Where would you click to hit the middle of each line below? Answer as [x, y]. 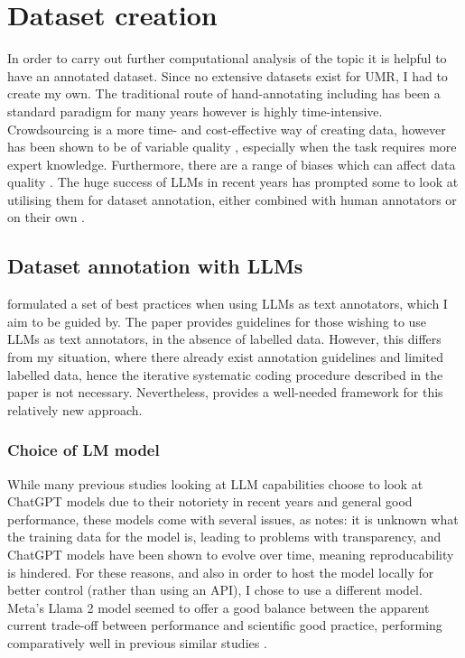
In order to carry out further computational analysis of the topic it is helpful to [227, 58]
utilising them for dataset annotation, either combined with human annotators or [232, 199]
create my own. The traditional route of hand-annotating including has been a [224, 93]
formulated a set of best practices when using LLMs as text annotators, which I [228, 304]
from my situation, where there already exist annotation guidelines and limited [226, 357]
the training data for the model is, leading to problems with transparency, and [224, 537]
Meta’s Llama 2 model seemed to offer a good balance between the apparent [219, 607]
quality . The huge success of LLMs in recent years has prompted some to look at [233, 182]
